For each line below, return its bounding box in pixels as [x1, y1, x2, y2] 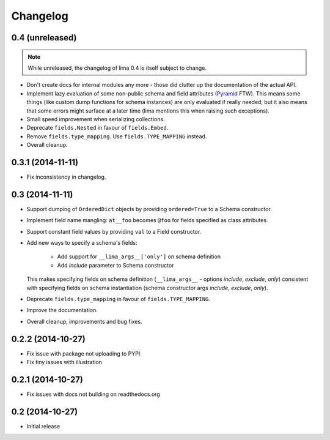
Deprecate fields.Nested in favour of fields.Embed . [26, 124, 169, 132]
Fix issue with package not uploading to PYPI [26, 349, 141, 357]
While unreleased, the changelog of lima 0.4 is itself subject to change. [28, 64, 207, 72]
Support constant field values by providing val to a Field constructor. [26, 228, 202, 235]
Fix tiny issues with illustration [26, 359, 102, 366]
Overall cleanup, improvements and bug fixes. [26, 318, 143, 325]
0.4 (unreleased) [11, 32, 77, 43]
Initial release [26, 422, 61, 430]
